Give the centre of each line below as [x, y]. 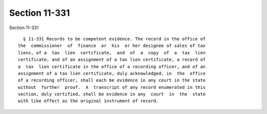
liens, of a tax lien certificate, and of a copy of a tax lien [112, 53]
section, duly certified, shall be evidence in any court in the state [112, 94]
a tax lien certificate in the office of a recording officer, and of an [112, 66]
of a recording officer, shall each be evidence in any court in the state [112, 80]
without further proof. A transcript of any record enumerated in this [112, 87]
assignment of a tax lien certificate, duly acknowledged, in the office [112, 73]
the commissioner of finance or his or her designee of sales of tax [112, 46]
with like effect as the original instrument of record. [89, 101]
